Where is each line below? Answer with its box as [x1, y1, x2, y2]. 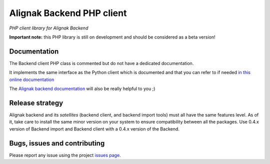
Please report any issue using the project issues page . [9, 152, 121, 158]
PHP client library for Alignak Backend [9, 25, 88, 31]
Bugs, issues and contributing [9, 139, 105, 147]
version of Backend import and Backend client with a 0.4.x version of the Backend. [9, 125, 180, 132]
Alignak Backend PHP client [9, 7, 127, 18]
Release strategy [9, 98, 63, 107]
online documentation [9, 76, 54, 82]
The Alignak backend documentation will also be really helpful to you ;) [9, 85, 155, 92]
